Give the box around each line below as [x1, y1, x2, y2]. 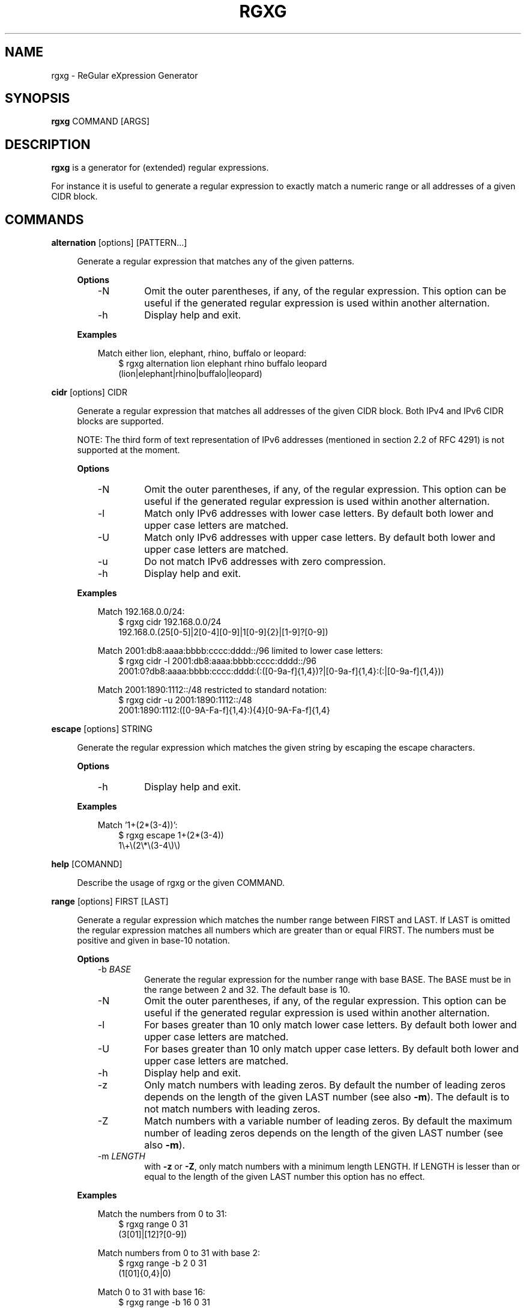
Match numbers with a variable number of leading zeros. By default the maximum [144, 1115, 512, 1127]
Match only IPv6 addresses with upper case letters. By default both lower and [144, 531, 495, 544]
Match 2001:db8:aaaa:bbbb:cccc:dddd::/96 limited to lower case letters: [97, 645, 383, 656]
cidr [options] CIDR [51, 387, 127, 398]
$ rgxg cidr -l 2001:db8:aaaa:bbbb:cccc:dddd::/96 [118, 656, 316, 667]
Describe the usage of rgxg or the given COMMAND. [77, 877, 285, 888]
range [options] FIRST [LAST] [51, 896, 169, 907]
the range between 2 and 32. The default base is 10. [144, 984, 351, 995]
